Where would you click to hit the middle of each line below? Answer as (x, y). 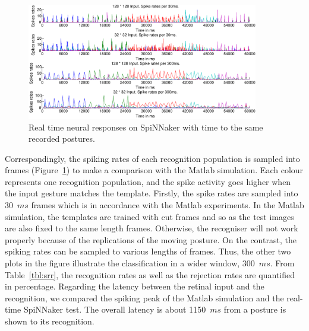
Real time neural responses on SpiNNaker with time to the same (146, 127)
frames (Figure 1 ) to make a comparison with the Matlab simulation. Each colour (154, 170)
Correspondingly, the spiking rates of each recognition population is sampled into (152, 158)
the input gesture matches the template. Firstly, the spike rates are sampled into (152, 193)
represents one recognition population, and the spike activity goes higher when (148, 181)
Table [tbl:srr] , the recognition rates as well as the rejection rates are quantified (150, 274)
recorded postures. (62, 139)
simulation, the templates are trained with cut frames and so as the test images (149, 216)
